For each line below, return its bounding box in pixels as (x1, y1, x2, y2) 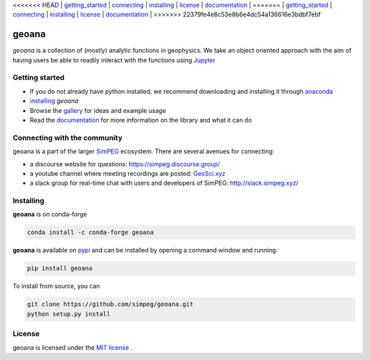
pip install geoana (27, 264, 92, 272)
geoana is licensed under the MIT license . (12, 343, 133, 352)
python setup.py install (27, 310, 111, 318)
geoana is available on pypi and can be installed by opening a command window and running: (12, 246, 278, 255)
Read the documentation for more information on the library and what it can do (29, 116, 252, 124)
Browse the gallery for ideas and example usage (29, 106, 166, 114)
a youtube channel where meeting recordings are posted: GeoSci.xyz (29, 169, 226, 177)
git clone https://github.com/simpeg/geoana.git (27, 300, 194, 308)
